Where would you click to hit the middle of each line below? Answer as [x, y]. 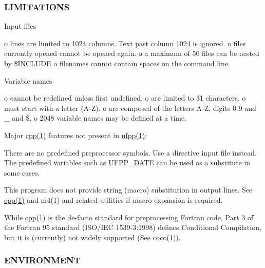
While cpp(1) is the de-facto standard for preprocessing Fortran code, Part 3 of [129, 217]
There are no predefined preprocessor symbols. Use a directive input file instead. [130, 152]
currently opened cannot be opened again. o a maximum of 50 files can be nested [132, 53]
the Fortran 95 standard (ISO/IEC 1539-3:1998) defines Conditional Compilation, [133, 227]
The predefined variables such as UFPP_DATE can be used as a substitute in [127, 162]
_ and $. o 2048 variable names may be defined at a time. [96, 118]
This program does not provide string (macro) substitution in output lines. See [128, 190]
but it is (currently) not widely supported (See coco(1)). [92, 237]
